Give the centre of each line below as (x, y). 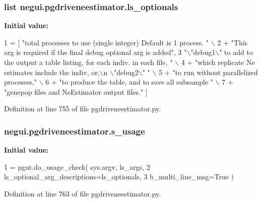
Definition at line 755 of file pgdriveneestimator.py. (83, 109)
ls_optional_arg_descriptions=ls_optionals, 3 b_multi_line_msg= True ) (119, 177)
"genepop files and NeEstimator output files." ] (76, 91)
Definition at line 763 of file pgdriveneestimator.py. (83, 193)
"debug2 (126, 72)
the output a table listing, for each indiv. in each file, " (88, 62)
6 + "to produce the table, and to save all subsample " (129, 82)
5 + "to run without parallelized (208, 72)
